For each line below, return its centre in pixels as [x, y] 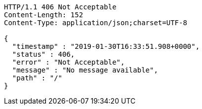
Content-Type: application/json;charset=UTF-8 [96, 23]
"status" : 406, [43, 54]
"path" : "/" [37, 78]
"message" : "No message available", [85, 70]
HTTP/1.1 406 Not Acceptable [60, 7]
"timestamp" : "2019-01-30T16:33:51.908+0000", [106, 46]
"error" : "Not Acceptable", [68, 62]
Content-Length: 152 [44, 15]
